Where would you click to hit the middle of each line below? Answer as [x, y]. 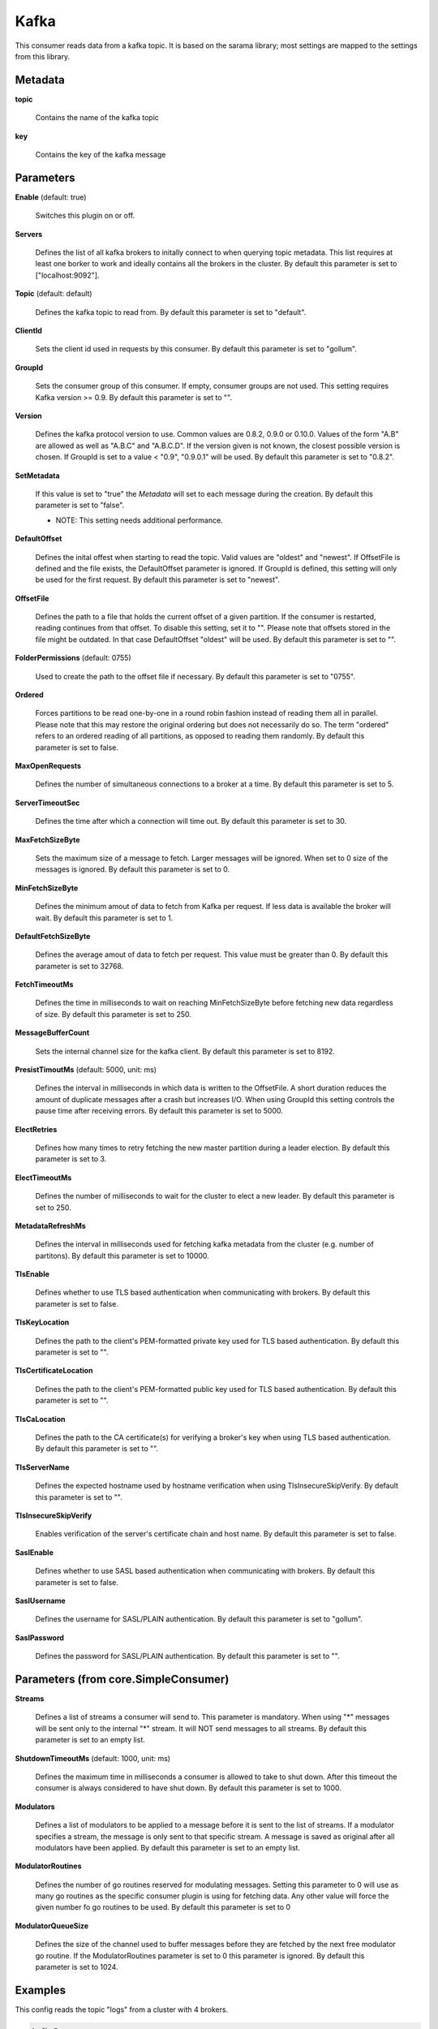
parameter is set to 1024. [77, 1967]
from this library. [43, 56]
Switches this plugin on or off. [85, 216]
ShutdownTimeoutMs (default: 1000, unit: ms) [92, 1758]
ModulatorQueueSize [52, 1926]
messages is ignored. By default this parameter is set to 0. [133, 869]
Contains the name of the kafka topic [97, 118]
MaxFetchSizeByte [47, 839]
